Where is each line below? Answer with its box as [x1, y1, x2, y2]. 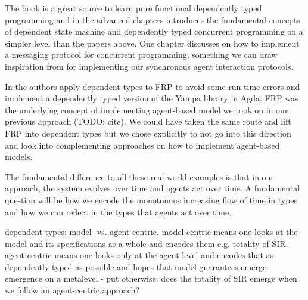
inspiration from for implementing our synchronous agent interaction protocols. [5, 60, 294, 72]
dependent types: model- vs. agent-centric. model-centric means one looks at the [5, 225, 298, 238]
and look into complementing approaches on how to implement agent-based [5, 138, 280, 151]
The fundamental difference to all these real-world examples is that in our [5, 170, 274, 183]
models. [5, 150, 33, 163]
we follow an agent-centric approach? [5, 284, 140, 296]
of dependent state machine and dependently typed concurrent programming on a [5, 25, 303, 38]
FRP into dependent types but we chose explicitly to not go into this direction [5, 126, 291, 139]
